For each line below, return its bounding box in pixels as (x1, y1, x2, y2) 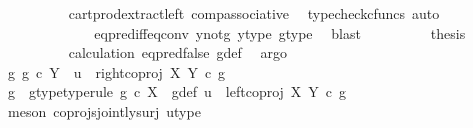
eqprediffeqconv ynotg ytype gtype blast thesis (94, 22, 466, 43)
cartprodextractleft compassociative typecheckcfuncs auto (68, 3, 440, 23)
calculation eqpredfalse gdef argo (68, 42, 288, 63)
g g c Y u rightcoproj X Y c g (7, 61, 226, 82)
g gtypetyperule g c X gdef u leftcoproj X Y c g (7, 81, 347, 102)
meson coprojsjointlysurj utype (7, 100, 201, 121)
